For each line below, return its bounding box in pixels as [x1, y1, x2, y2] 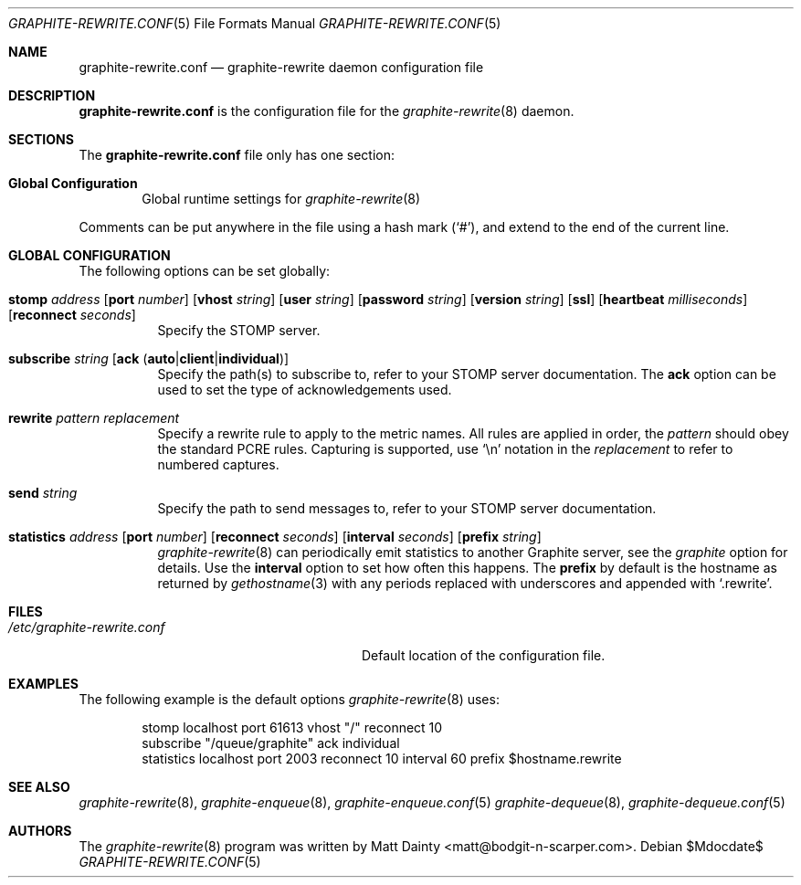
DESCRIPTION [8, 88, 96, 103]
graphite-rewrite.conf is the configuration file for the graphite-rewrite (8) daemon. [79, 103, 574, 119]
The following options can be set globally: [79, 263, 331, 279]
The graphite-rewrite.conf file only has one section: [79, 147, 395, 163]
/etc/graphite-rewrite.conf [8, 619, 165, 635]
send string [8, 485, 78, 500]
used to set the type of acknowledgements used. [157, 382, 452, 397]
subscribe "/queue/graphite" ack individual [142, 735, 400, 751]
